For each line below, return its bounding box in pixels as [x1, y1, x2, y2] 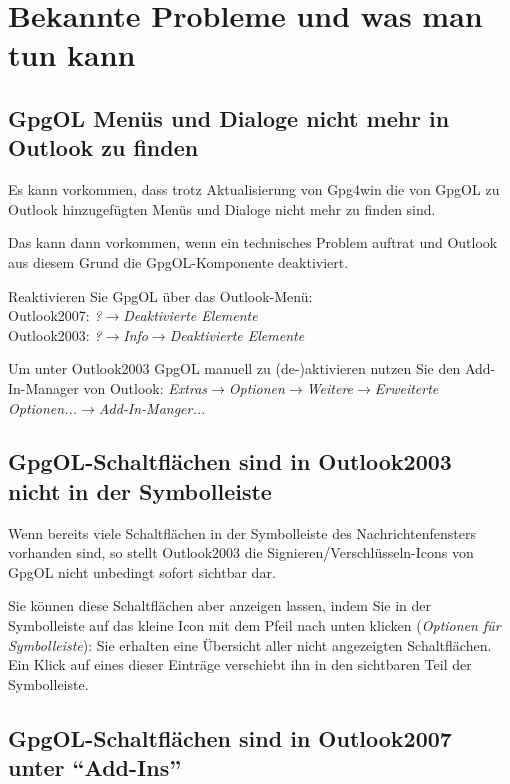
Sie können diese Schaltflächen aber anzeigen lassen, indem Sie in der [8, 595, 432, 616]
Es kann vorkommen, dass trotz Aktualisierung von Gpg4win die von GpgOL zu [8, 179, 500, 200]
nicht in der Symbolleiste [8, 475, 272, 506]
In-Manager [8, 377, 79, 398]
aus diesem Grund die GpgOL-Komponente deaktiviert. [8, 251, 349, 272]
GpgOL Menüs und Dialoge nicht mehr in [8, 102, 450, 133]
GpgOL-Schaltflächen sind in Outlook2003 [8, 446, 452, 477]
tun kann [8, 34, 136, 75]
